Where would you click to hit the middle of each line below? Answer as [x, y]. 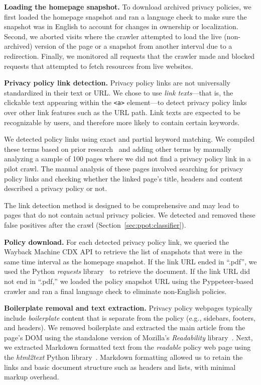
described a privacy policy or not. [56, 188]
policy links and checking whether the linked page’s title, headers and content [123, 178]
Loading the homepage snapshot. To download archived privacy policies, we [128, 7]
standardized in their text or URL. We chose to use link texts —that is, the [119, 92]
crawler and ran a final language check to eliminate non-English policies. [115, 291]
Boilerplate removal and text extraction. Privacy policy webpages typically [128, 308]
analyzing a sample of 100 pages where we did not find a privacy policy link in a [127, 159]
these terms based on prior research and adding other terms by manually [118, 149]
